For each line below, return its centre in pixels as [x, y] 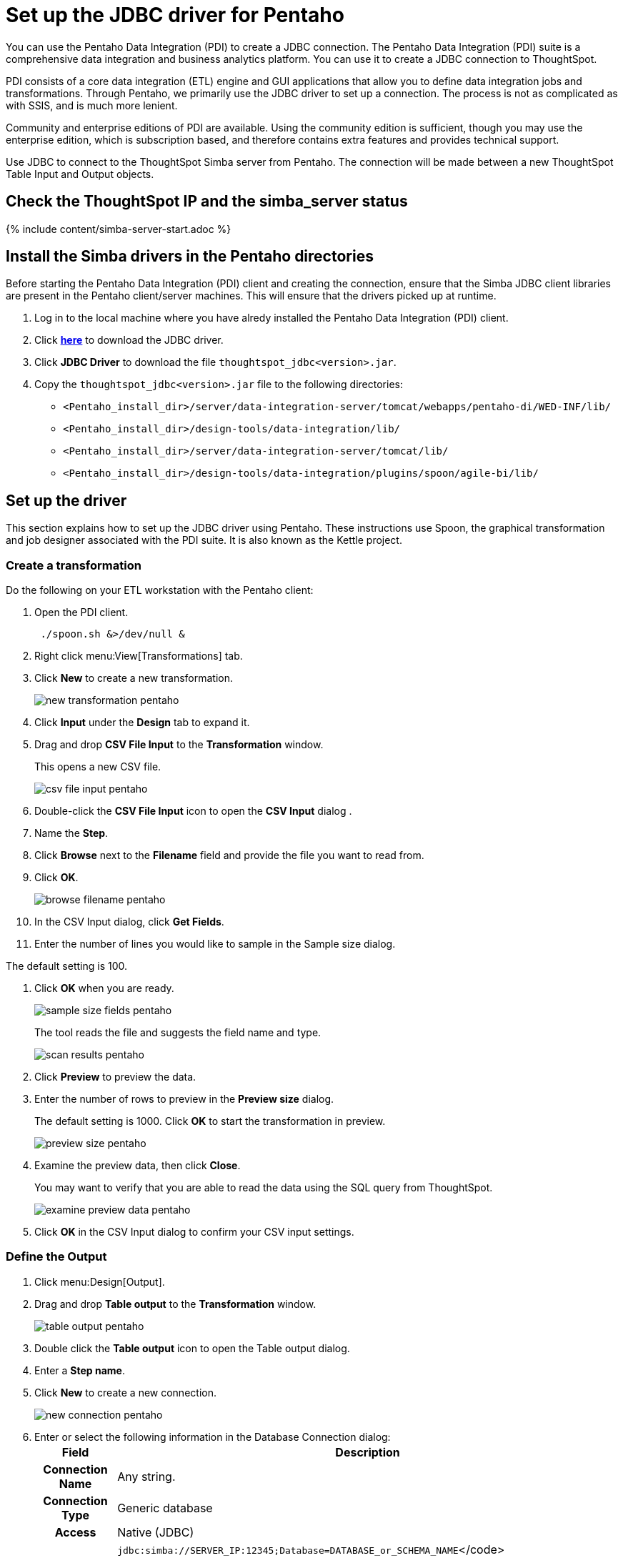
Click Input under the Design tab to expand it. [142, 723]
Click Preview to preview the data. [115, 1077]
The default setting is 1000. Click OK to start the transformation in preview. [210, 1121]
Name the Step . [71, 833]
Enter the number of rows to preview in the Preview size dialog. [184, 1099]
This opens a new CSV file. [98, 767]
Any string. [146, 1476]
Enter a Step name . [80, 1370]
